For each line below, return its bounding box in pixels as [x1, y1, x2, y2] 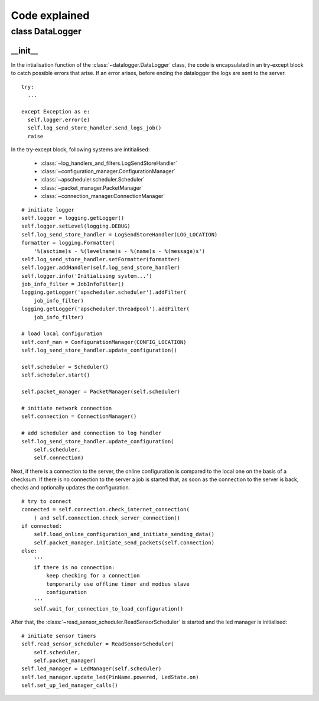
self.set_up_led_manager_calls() [21, 682, 118, 689]
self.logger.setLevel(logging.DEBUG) [21, 223, 131, 230]
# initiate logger [21, 206, 75, 213]
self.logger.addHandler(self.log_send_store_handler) [21, 264, 180, 271]
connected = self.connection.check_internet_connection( [21, 506, 190, 513]
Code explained [11, 9, 90, 22]
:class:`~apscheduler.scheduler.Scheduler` [40, 176, 145, 183]
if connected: [21, 523, 62, 530]
